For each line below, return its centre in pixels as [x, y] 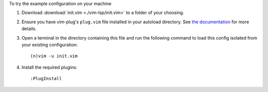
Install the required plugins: [49, 67]
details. [29, 29]
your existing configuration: [50, 45]
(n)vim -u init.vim [54, 56]
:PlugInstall [46, 79]
